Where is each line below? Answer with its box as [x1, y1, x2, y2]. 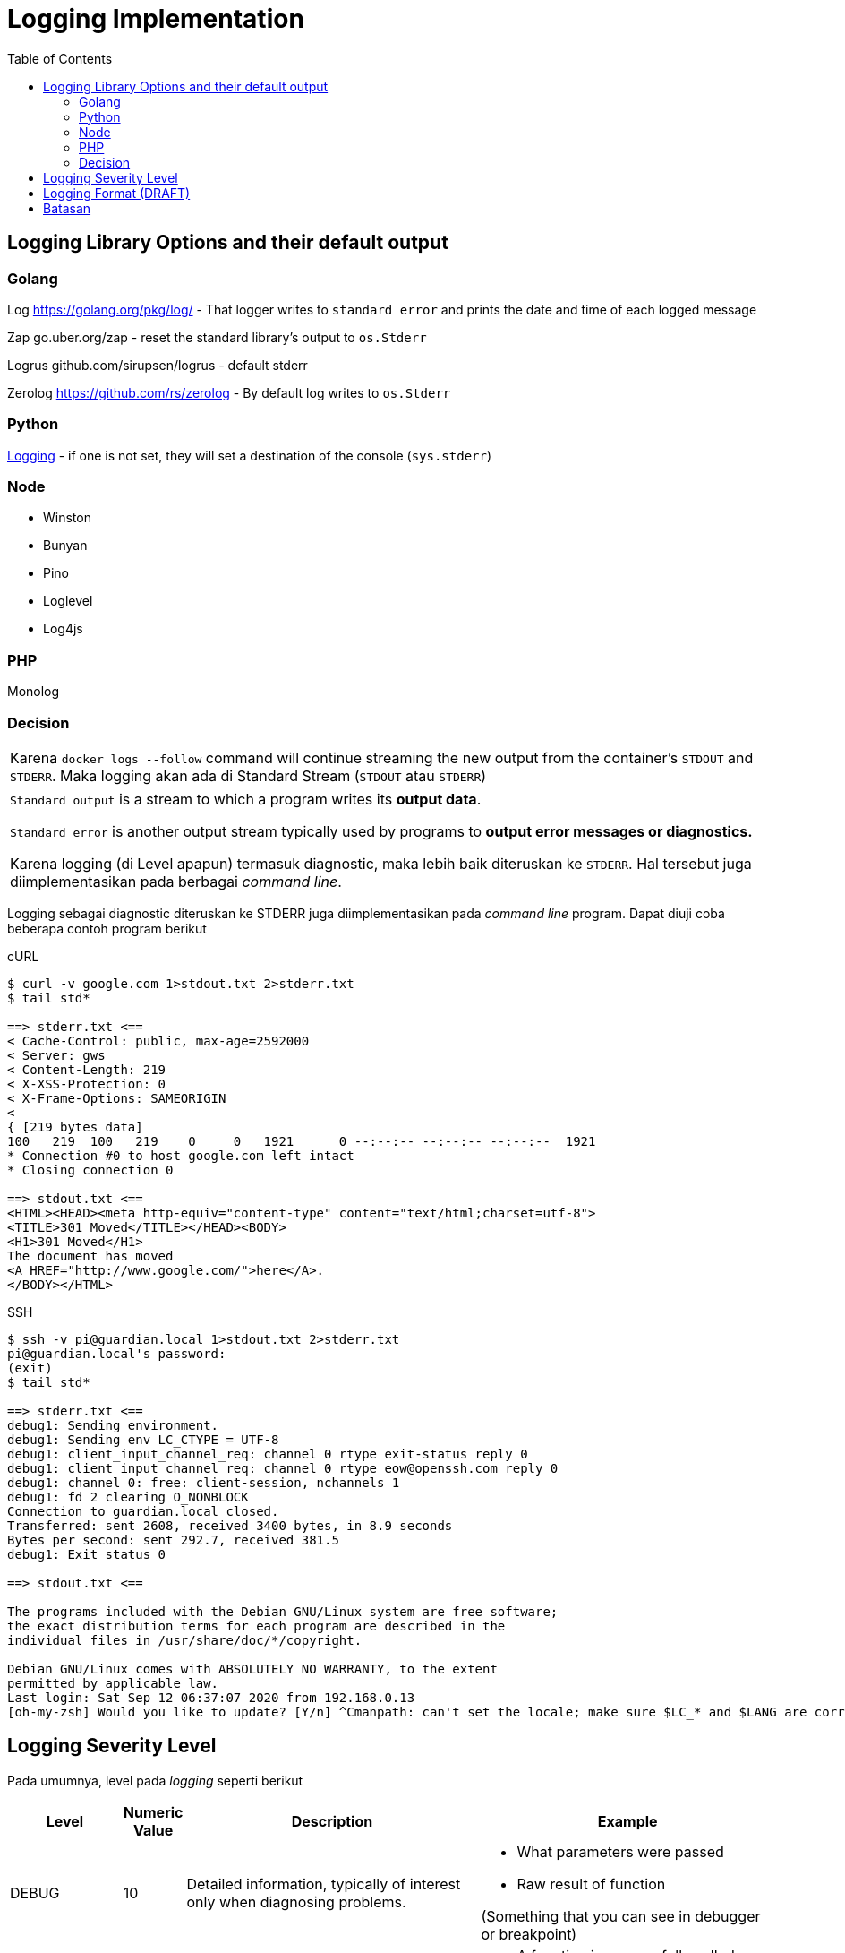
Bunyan [43, 538, 88, 554]
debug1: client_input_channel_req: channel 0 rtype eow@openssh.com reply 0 [7, 1460, 559, 1476]
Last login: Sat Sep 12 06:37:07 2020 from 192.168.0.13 [7, 1690, 415, 1705]
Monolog [7, 684, 60, 700]
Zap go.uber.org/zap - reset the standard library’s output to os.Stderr [7, 329, 427, 345]
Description [291, 1811, 373, 1830]
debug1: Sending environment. [7, 1417, 219, 1432]
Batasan [43, 200, 91, 216]
